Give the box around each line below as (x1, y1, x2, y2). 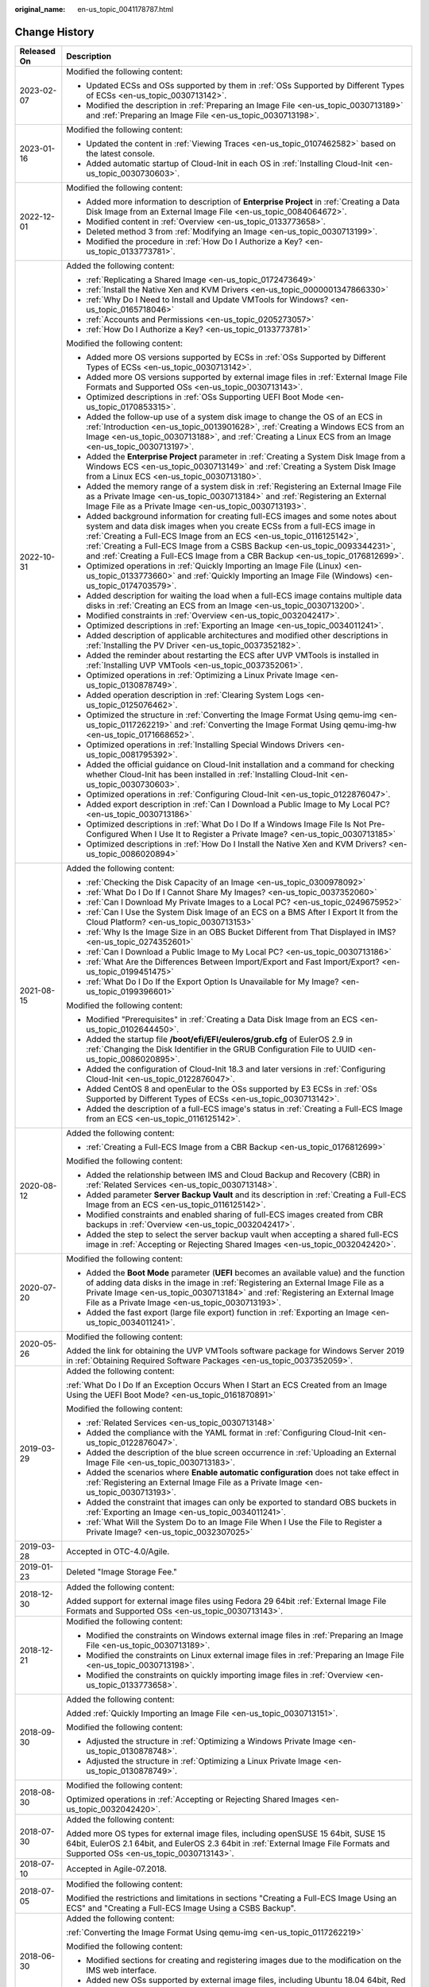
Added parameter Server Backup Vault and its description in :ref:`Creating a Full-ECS (86, 1189, 407, 1200)
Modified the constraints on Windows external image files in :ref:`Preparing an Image (86, 1629, 404, 1640)
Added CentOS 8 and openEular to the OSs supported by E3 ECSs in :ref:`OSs (86, 1083, 377, 1094)
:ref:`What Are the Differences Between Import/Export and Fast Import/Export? (86, 956, 381, 967)
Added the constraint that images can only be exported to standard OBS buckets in (86, 1497, 397, 1508)
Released (19, 45, 56, 56)
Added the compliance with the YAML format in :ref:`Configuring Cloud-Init (86, 1427, 366, 1438)
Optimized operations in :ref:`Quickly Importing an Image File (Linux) (86, 560, 342, 571)
